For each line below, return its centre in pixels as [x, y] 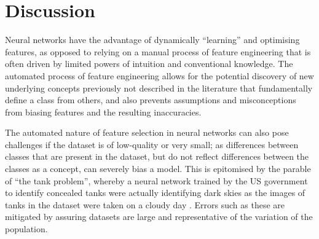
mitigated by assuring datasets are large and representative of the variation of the [159, 217]
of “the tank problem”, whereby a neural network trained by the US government [156, 180]
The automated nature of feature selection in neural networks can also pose [147, 132]
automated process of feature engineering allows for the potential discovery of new [159, 75]
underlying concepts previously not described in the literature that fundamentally [159, 88]
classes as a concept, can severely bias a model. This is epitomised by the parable [158, 169]
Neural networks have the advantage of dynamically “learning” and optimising [152, 40]
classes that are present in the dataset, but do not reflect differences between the [157, 156]
